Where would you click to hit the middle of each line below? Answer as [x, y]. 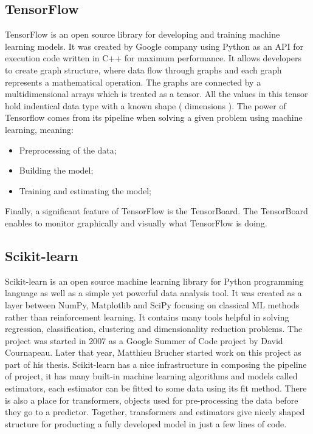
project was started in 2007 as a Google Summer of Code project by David [144, 340]
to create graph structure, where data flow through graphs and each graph [143, 70]
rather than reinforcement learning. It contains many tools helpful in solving [147, 317]
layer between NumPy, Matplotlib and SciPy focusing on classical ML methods [152, 304]
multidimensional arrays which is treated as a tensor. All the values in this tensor [156, 94]
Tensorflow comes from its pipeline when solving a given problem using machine [154, 117]
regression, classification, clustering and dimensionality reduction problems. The [154, 329]
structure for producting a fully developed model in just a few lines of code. [146, 423]
